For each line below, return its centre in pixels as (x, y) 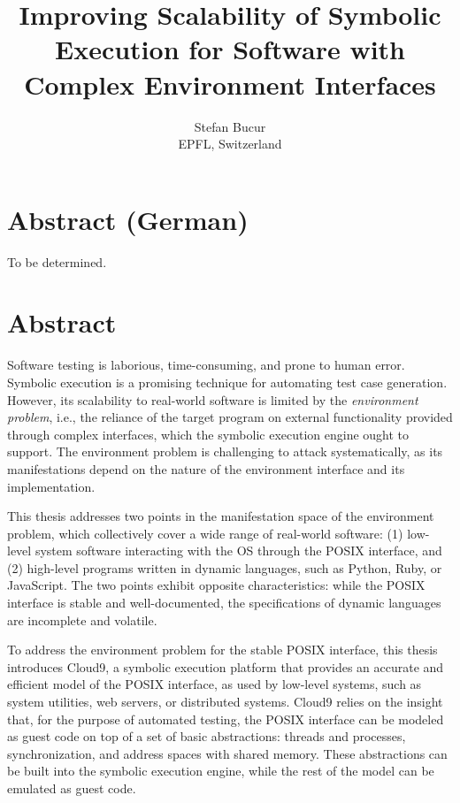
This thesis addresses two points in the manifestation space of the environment (221, 516)
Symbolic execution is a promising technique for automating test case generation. (227, 382)
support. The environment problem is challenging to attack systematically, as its (225, 451)
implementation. (51, 486)
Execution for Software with (230, 49)
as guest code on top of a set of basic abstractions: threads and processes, (207, 736)
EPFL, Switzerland (230, 144)
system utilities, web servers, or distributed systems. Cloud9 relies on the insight (225, 702)
